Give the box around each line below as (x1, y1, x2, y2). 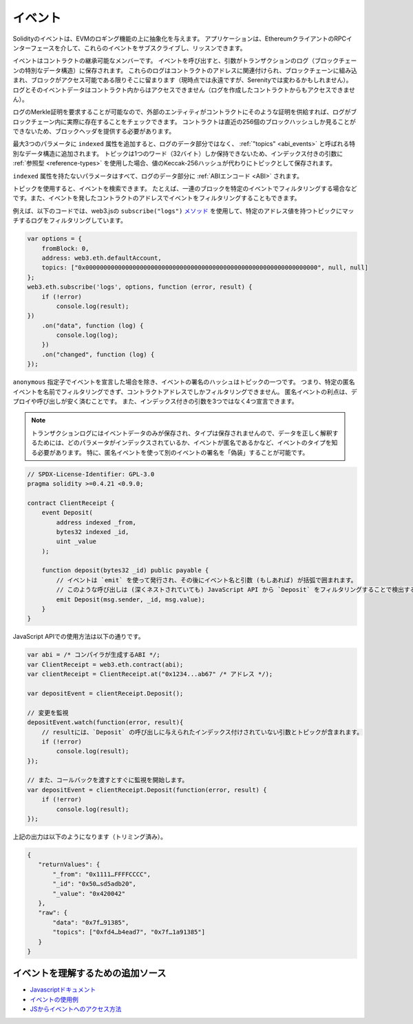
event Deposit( (41, 509, 93, 517)
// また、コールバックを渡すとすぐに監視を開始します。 (27, 776, 189, 784)
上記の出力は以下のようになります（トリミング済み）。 (12, 832, 167, 841)
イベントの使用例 (30, 995, 78, 1003)
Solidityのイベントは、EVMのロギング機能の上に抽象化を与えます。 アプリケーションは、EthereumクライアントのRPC (12, 34, 347, 43)
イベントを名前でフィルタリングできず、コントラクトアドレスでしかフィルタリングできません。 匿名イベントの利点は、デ (12, 387, 357, 396)
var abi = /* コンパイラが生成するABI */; (27, 651, 161, 659)
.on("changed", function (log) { (41, 350, 155, 358)
